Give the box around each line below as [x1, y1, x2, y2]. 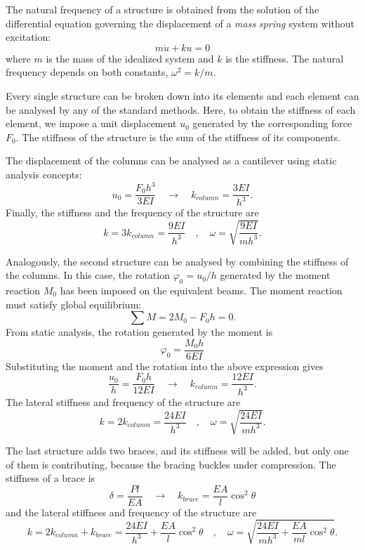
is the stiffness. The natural [225, 51, 344, 65]
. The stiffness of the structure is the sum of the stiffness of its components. [15, 129, 341, 144]
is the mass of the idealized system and [46, 51, 214, 65]
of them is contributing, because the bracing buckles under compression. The [6, 457, 336, 471]
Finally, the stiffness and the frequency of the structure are [6, 205, 259, 220]
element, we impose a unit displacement [6, 116, 177, 131]
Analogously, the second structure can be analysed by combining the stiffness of [6, 254, 349, 268]
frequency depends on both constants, [6, 65, 168, 79]
